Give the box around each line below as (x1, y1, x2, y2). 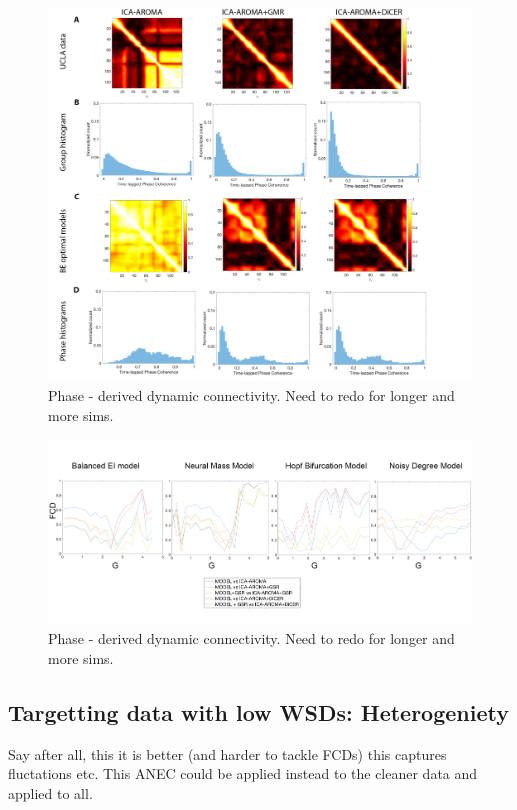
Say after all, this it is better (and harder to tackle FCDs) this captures (8, 743, 447, 764)
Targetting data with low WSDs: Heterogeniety (8, 696, 509, 727)
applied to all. (8, 782, 93, 803)
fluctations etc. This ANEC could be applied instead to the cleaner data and (8, 763, 478, 784)
